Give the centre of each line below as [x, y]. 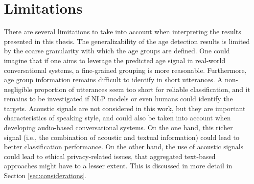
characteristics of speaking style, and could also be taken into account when [117, 118]
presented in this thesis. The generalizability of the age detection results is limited [127, 41]
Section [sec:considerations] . [46, 175]
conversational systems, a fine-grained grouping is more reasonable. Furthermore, [125, 70]
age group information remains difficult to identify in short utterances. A [113, 80]
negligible [18, 89]
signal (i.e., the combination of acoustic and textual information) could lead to [122, 137]
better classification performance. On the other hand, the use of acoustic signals [124, 147]
